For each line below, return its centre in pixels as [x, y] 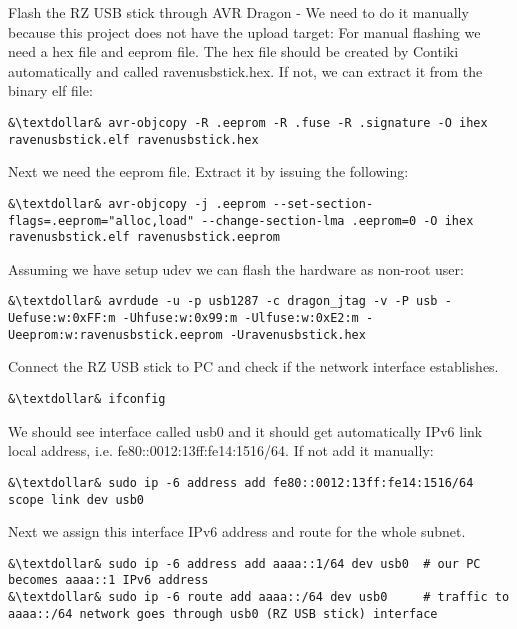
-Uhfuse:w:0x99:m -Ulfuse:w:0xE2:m [240, 318]
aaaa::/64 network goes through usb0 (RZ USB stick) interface [223, 613]
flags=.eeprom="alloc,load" [101, 220]
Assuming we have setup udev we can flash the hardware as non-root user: [236, 268]
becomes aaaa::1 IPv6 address [108, 580]
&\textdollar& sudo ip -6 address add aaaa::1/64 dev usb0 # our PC [244, 563]
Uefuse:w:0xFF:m [62, 318]
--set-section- [323, 203]
